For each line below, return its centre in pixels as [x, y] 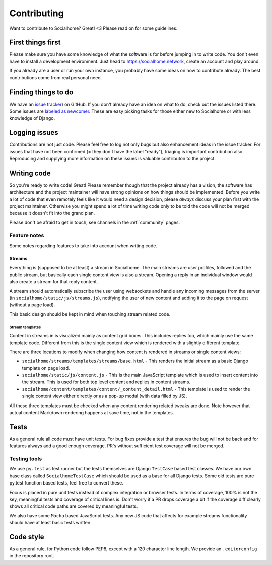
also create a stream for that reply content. [54, 282]
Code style [27, 537]
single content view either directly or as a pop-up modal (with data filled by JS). [105, 396]
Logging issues [34, 133]
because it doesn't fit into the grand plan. [52, 213]
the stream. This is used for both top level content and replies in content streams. [106, 382]
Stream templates [25, 327]
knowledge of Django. [32, 118]
